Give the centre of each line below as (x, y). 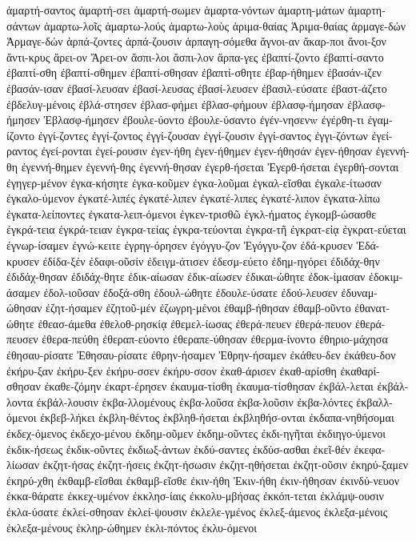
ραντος (22, 151)
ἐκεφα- (370, 449)
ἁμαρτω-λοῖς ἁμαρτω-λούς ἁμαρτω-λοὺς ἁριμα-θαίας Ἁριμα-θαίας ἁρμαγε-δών (225, 25)
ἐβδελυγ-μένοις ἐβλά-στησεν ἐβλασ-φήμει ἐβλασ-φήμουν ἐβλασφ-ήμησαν (175, 104)
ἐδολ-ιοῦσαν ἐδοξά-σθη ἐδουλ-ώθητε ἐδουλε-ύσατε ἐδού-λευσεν (190, 292)
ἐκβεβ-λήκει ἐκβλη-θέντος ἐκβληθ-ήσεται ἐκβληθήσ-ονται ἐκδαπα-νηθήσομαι (217, 417)
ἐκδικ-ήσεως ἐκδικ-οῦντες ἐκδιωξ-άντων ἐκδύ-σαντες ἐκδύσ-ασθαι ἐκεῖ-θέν (178, 449)
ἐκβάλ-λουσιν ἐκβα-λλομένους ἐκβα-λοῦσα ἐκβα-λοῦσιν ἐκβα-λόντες (194, 401)
